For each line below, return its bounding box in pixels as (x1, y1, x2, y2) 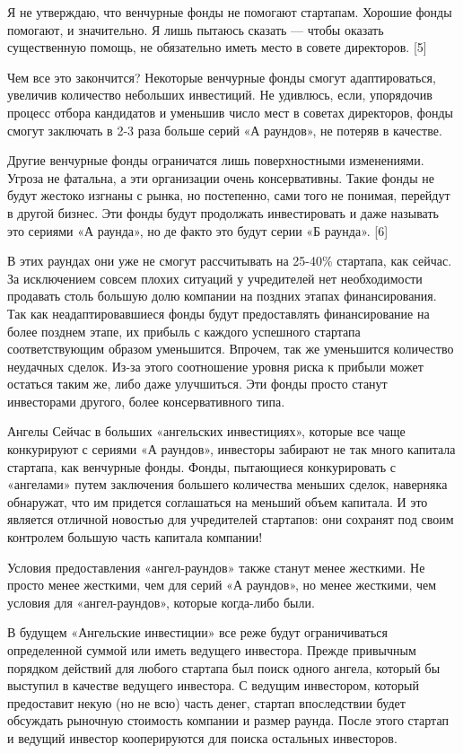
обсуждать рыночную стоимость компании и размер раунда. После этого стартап (7, 711, 449, 730)
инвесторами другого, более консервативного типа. (7, 391, 285, 410)
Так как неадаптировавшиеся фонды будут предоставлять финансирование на (7, 303, 430, 322)
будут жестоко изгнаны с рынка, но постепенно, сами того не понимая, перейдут (7, 186, 450, 205)
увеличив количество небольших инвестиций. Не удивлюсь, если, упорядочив (7, 85, 432, 104)
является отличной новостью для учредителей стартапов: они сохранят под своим (7, 510, 454, 529)
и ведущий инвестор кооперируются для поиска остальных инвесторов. (7, 728, 397, 747)
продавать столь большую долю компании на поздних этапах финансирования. (7, 286, 437, 305)
